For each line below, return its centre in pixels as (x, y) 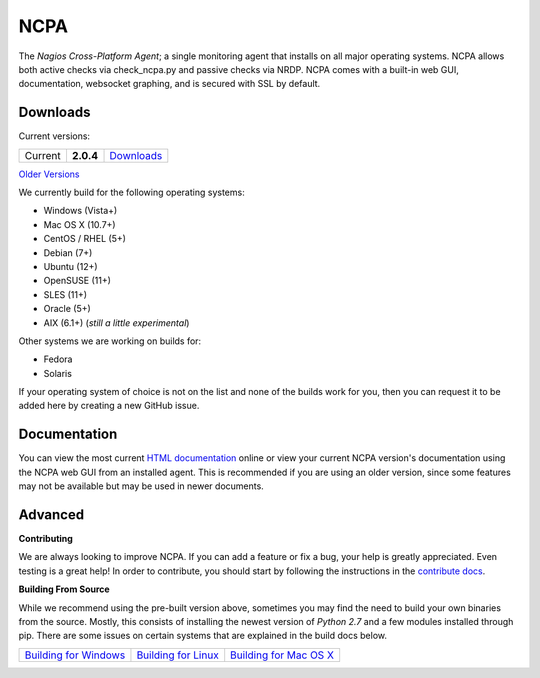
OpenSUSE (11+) (77, 281)
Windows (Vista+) (80, 211)
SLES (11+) (65, 294)
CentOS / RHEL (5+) (85, 239)
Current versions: (54, 136)
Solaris (57, 373)
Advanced (51, 514)
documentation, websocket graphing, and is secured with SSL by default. (169, 84)
